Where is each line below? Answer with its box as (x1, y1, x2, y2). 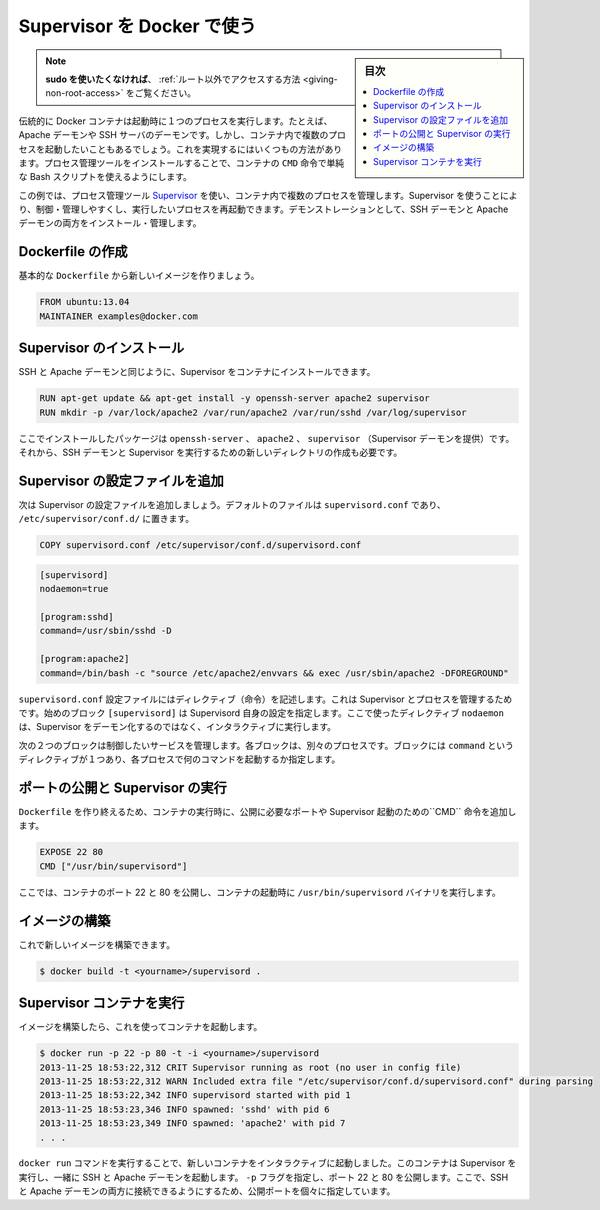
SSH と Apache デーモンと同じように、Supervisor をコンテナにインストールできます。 (18, 366, 376, 378)
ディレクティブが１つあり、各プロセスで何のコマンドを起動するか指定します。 (18, 753, 341, 765)
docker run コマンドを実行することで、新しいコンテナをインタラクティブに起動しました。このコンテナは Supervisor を (18, 1157, 517, 1169)
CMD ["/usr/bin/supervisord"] (39, 860, 188, 872)
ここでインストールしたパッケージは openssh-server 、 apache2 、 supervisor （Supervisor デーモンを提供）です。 (18, 432, 515, 444)
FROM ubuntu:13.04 (39, 296, 130, 308)
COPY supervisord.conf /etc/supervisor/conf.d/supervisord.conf (39, 540, 362, 551)
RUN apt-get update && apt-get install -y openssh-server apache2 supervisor (39, 393, 430, 404)
